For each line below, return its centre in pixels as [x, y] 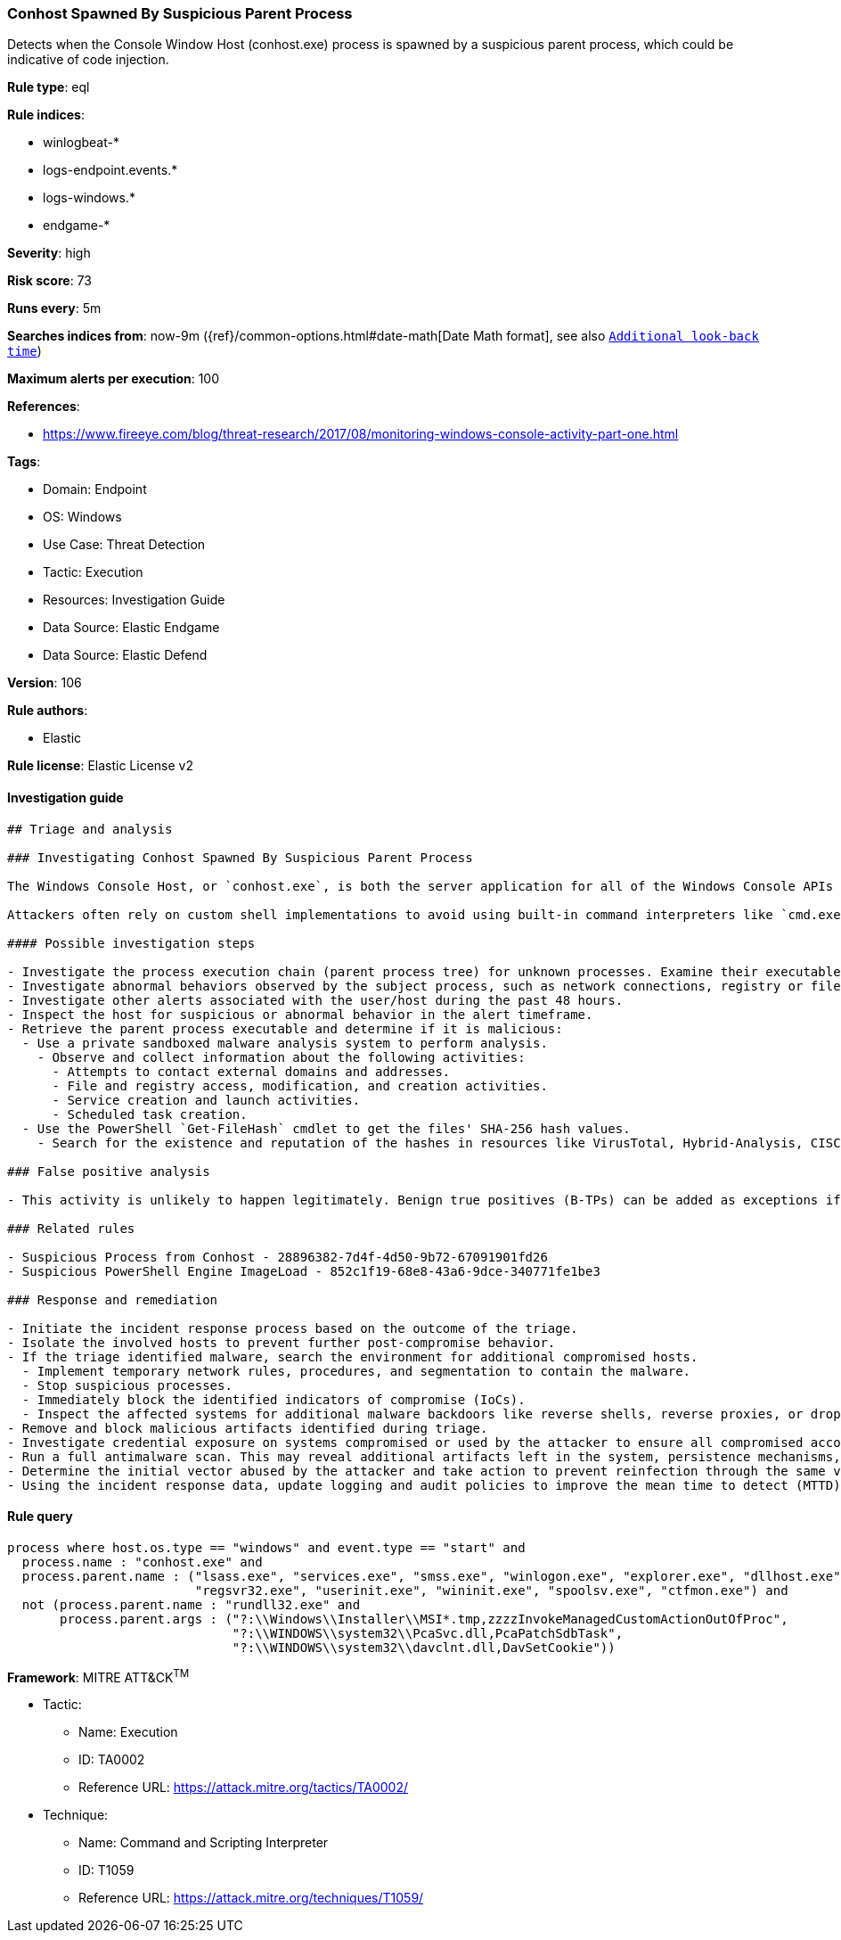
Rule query [40, 1517]
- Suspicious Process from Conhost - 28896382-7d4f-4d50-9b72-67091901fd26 [278, 1257]
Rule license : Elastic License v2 [100, 766]
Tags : [24, 462]
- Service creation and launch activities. [206, 1100]
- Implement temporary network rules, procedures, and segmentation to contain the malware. [356, 1371]
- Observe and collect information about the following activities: [281, 1057]
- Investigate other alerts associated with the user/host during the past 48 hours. [315, 1000]
